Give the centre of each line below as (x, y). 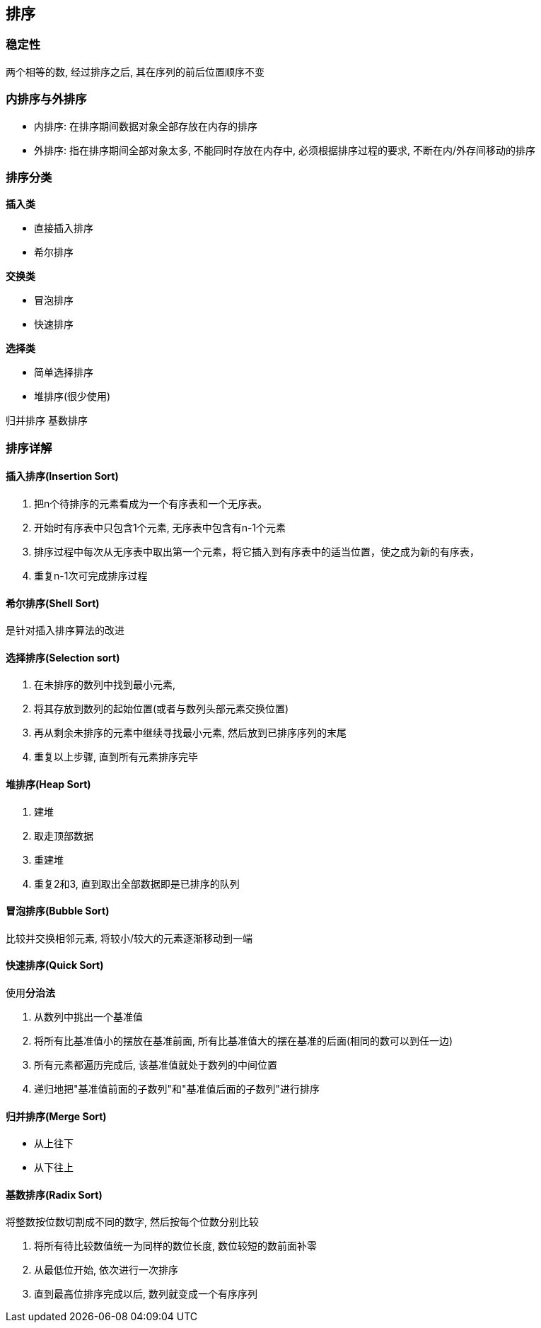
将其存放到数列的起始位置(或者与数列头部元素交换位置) (162, 709)
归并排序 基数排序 (47, 421)
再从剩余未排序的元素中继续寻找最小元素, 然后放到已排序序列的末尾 (190, 733)
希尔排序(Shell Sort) (53, 603)
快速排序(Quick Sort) (55, 965)
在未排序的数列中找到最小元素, (105, 685)
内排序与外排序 (46, 99)
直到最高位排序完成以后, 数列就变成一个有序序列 (146, 1294)
